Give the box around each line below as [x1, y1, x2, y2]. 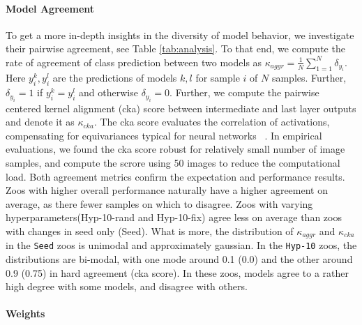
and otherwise [79, 85, 138, 100]
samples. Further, [271, 70, 347, 85]
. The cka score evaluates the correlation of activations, [93, 114, 330, 129]
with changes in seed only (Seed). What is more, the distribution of [6, 223, 294, 238]
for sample [195, 70, 240, 85]
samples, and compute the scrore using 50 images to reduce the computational [6, 155, 340, 169]
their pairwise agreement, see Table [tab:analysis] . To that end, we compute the [6, 41, 345, 56]
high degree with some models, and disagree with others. [6, 279, 248, 294]
